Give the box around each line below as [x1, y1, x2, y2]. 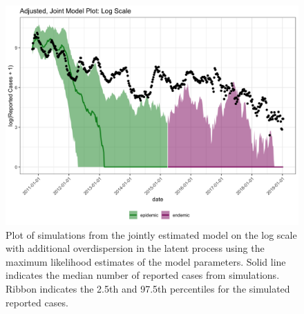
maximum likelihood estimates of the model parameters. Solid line [6, 254, 286, 268]
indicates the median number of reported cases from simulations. [6, 268, 280, 282]
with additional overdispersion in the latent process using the [6, 241, 265, 255]
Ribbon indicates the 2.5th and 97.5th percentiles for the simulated [6, 281, 290, 295]
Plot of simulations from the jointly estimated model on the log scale [6, 227, 297, 242]
